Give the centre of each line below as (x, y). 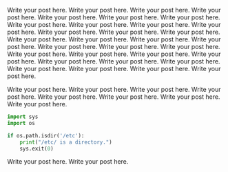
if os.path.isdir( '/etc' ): (46, 135)
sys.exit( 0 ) (37, 149)
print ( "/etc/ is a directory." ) (66, 142)
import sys (23, 117)
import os (21, 123)
